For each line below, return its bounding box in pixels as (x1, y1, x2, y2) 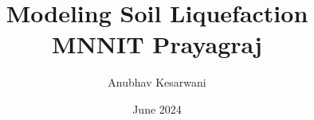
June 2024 (132, 100, 182, 117)
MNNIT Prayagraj (52, 28, 262, 60)
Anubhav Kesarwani (108, 74, 206, 91)
